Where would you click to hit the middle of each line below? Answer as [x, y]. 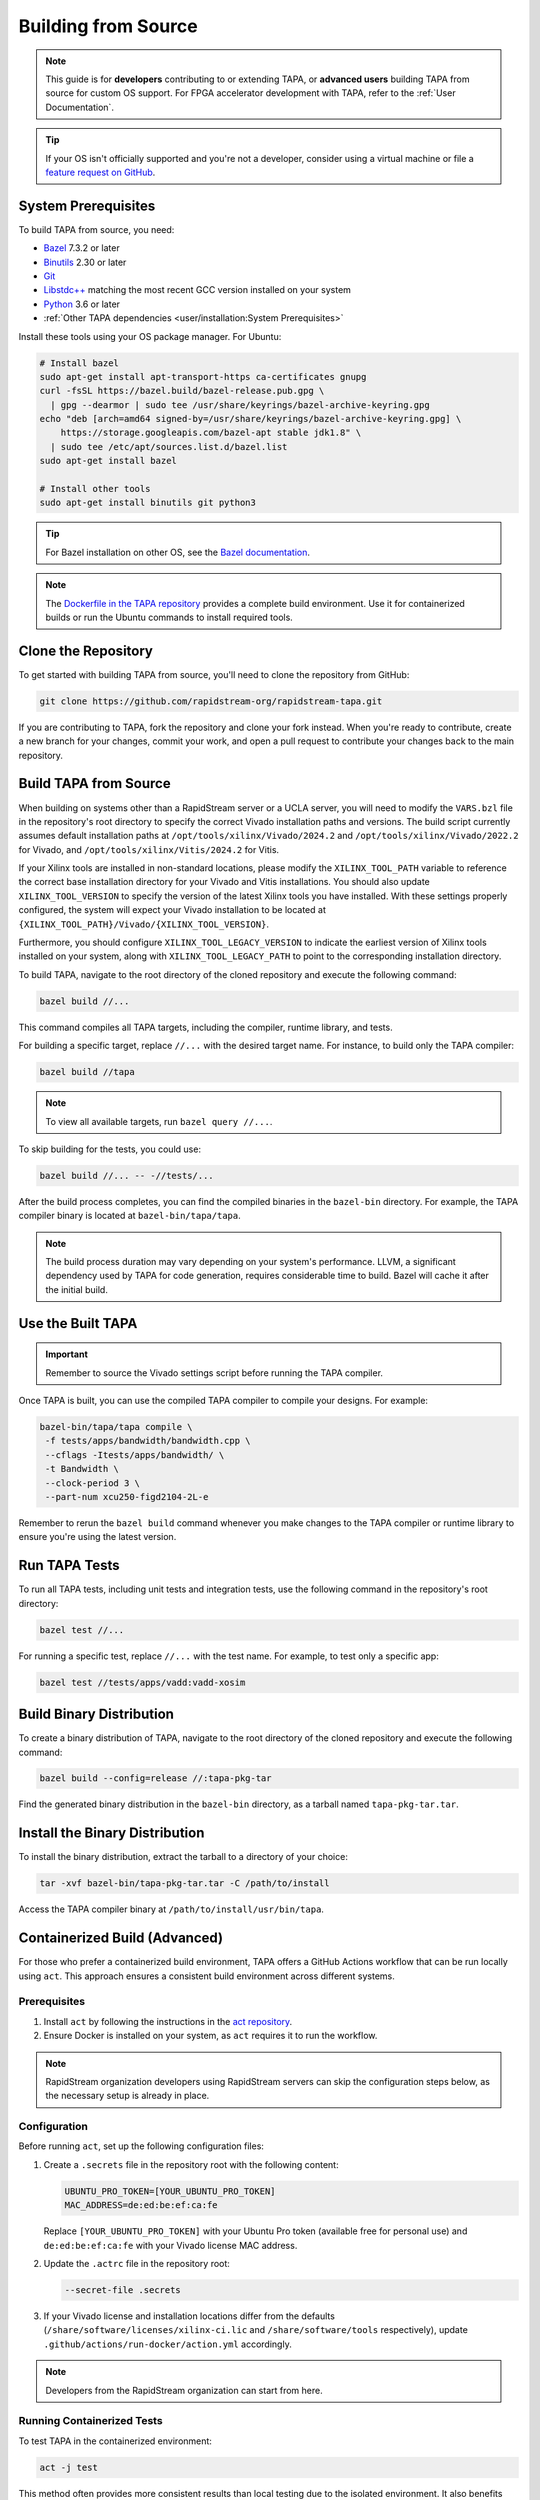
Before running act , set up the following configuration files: [141, 2146]
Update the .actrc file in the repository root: [136, 2264]
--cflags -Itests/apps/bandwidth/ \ [135, 1454]
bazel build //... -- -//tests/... [126, 1175]
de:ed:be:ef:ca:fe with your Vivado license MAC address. [170, 2245]
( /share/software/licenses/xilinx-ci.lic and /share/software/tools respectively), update [256, 2330]
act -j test [69, 2467]
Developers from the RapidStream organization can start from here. [184, 2390]
